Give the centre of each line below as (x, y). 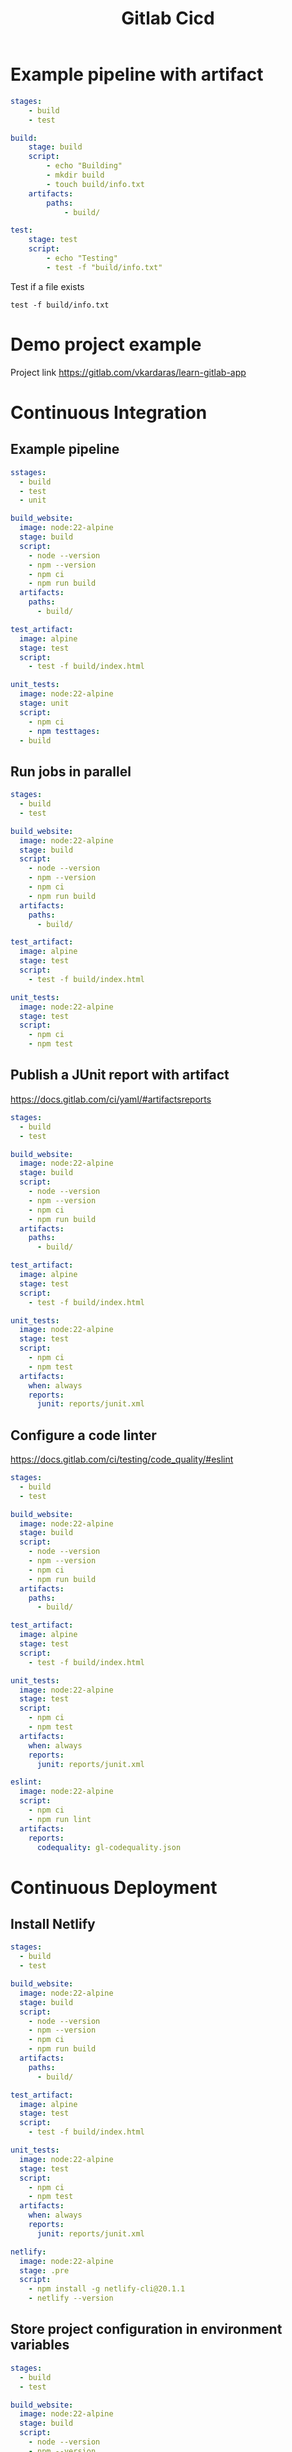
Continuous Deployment (114, 1887)
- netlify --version (71, 2298)
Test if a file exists (47, 286)
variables (40, 2345)
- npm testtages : (64, 731)
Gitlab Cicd (168, 18)
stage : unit (44, 703)
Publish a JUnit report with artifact (120, 1075)
